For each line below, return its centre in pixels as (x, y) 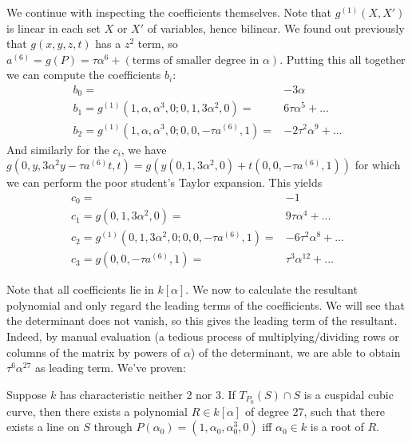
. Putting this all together (343, 59)
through (113, 427)
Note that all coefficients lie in (80, 289)
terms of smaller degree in (196, 60)
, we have (144, 149)
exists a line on (43, 427)
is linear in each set (54, 28)
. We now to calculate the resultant (271, 289)
